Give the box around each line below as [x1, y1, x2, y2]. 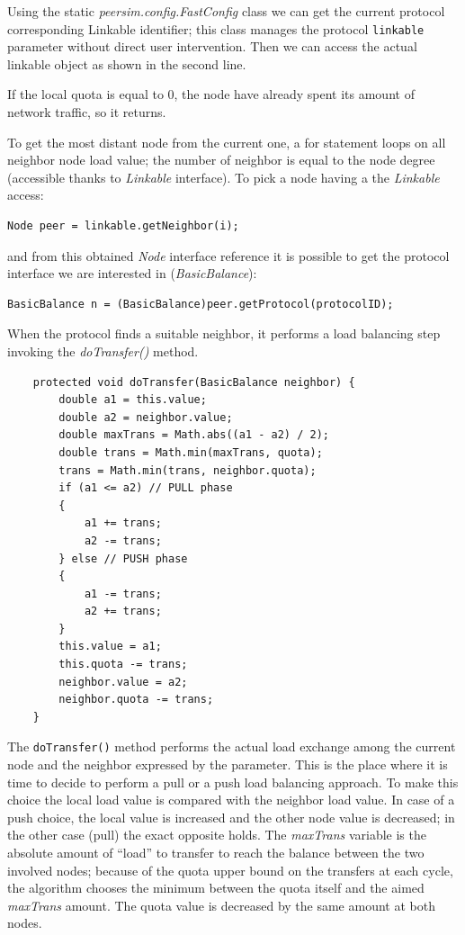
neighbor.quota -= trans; [58, 693, 214, 706]
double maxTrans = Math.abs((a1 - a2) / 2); [58, 428, 329, 442]
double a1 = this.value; [58, 393, 207, 407]
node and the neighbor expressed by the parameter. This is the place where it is [7, 755, 448, 774]
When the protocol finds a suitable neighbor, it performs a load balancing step [7, 324, 441, 343]
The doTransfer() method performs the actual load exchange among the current [7, 737, 456, 756]
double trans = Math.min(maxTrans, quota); [58, 445, 323, 459]
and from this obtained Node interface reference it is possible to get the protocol [7, 246, 450, 265]
